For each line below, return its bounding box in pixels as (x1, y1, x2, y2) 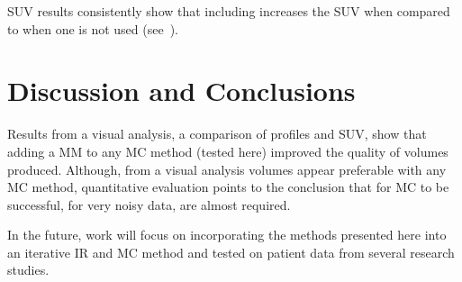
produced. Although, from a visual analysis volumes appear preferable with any (7, 159, 447, 178)
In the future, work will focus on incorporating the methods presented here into (7, 225, 447, 244)
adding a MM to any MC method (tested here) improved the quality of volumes (7, 141, 448, 160)
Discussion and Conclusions (7, 72, 356, 109)
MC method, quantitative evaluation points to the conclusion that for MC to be (7, 177, 449, 196)
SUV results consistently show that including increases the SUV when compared (7, 2, 450, 20)
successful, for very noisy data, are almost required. (7, 195, 291, 214)
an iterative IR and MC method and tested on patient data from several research (7, 242, 455, 261)
